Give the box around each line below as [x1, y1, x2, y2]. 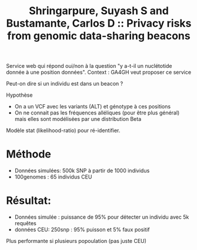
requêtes [14, 220, 37, 227]
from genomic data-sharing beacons [7, 29, 191, 42]
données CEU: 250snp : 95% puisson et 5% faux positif [14, 226, 150, 233]
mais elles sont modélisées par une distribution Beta [14, 116, 142, 123]
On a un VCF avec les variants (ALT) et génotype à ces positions [14, 103, 171, 110]
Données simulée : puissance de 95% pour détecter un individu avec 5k [14, 213, 189, 221]
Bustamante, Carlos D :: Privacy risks [6, 17, 192, 30]
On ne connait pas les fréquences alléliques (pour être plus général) [14, 109, 180, 116]
